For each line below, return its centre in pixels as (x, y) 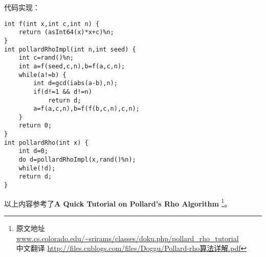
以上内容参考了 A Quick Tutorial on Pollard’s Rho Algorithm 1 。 (118, 202)
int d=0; (33, 151)
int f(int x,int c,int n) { (52, 24)
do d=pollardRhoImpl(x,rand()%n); (77, 160)
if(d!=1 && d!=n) (63, 92)
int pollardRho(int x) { (46, 143)
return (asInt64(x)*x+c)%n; (66, 32)
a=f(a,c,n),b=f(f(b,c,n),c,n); (86, 109)
